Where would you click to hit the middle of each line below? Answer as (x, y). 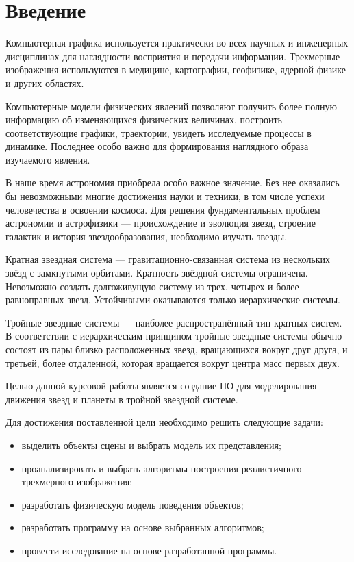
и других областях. (45, 82)
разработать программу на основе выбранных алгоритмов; (143, 527)
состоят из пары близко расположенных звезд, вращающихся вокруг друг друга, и (177, 349)
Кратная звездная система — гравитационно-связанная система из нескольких (168, 259)
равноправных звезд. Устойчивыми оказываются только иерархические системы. (173, 299)
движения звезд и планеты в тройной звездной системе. (122, 399)
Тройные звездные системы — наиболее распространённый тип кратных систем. (174, 322)
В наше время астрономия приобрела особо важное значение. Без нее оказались (173, 182)
